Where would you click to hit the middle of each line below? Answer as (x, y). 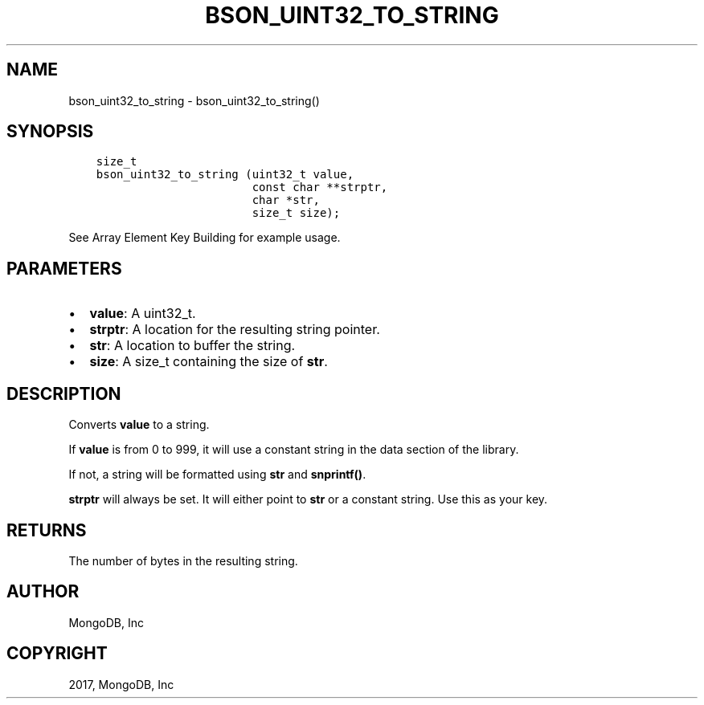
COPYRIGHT (57, 654)
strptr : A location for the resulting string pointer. (235, 330)
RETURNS (47, 530)
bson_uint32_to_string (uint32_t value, (225, 175)
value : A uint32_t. (143, 314)
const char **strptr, (320, 187)
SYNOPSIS (50, 132)
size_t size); (296, 213)
